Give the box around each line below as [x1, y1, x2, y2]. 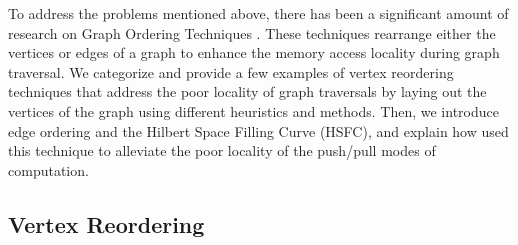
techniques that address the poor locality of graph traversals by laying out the [8, 81, 487, 102]
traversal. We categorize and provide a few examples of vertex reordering [8, 61, 454, 82]
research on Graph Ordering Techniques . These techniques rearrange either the [8, 22, 496, 43]
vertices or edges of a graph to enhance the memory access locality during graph [8, 42, 500, 63]
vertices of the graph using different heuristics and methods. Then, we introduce [8, 100, 499, 121]
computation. [8, 159, 89, 180]
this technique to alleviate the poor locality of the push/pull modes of [8, 140, 436, 161]
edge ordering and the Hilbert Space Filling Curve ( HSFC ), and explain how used [8, 120, 509, 141]
